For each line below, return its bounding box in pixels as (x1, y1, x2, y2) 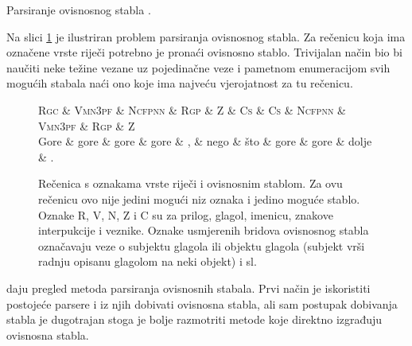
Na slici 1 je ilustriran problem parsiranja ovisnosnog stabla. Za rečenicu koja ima (6, 28, 406, 45)
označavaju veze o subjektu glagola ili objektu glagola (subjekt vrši (38, 237, 365, 254)
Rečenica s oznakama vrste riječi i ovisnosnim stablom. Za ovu (38, 175, 343, 192)
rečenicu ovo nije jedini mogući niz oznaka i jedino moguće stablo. (38, 190, 360, 207)
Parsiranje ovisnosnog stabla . (6, 2, 151, 17)
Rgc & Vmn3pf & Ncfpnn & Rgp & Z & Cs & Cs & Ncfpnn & (38, 101, 346, 118)
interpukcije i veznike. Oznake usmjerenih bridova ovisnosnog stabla (38, 222, 369, 239)
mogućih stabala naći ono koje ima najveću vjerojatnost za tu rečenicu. (6, 75, 353, 91)
